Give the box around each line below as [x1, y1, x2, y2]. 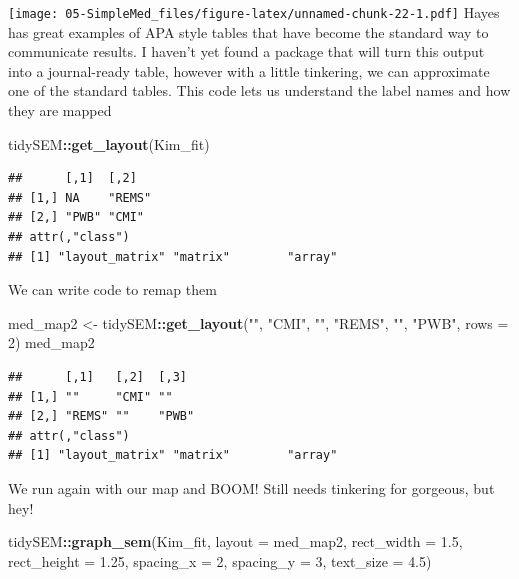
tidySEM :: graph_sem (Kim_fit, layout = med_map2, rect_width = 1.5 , [8, 531, 463, 552]
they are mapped [8, 100, 112, 121]
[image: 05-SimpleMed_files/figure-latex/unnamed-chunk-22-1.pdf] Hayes [8, 2, 500, 22]
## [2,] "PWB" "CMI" [8, 210, 145, 225]
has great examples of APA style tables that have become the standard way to [8, 21, 489, 42]
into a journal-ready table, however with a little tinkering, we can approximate [8, 60, 490, 81]
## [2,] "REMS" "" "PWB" [8, 409, 195, 424]
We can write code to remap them [8, 279, 217, 300]
